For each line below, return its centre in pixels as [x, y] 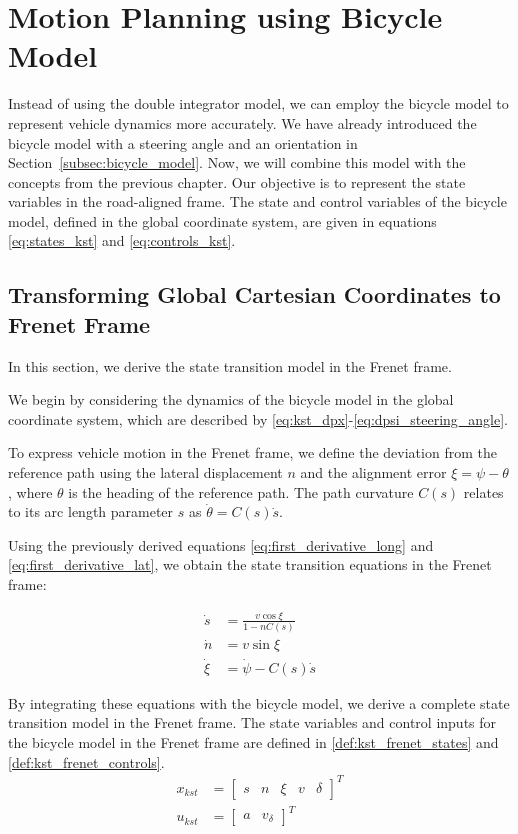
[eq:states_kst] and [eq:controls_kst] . [122, 240]
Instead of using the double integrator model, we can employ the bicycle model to [258, 103]
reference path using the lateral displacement [145, 472]
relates [483, 491]
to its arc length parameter [91, 511]
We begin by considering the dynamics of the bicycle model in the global [231, 399]
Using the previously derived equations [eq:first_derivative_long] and [221, 544]
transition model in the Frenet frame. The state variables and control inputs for [252, 722]
